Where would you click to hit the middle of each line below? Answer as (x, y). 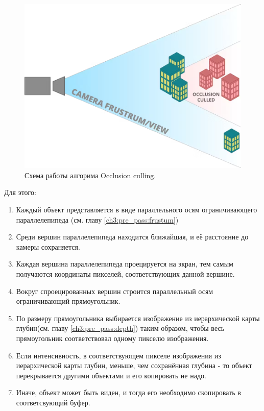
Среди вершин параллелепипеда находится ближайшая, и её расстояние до (132, 237)
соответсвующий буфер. (53, 402)
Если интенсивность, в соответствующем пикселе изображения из (118, 355)
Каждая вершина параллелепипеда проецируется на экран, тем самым (125, 264)
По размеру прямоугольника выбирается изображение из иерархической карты (138, 318)
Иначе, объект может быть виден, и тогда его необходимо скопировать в (128, 392)
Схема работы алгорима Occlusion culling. (90, 175)
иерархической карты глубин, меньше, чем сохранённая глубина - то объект (134, 365)
